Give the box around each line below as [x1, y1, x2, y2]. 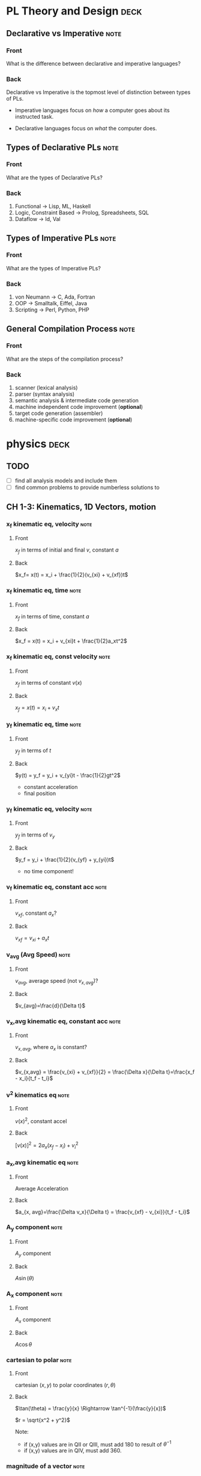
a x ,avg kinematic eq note [6, 1158, 79, 1168]
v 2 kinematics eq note [6, 1090, 70, 1100]
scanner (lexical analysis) [14, 384, 78, 391]
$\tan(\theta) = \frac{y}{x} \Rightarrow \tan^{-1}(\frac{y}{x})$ [14, 1404, 166, 1412]
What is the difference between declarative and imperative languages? [6, 60, 181, 67]
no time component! [23, 868, 74, 875]
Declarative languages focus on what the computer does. [14, 125, 157, 132]
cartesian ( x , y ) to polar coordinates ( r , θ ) [14, 1381, 116, 1389]
